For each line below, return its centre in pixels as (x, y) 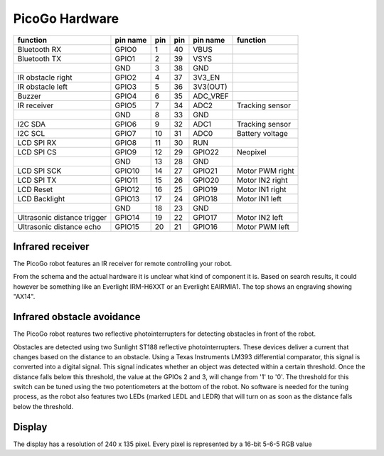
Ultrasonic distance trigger (62, 217)
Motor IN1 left (259, 198)
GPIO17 (205, 217)
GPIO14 (127, 217)
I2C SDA (32, 124)
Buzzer (30, 96)
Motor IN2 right (262, 180)
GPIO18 (206, 198)
